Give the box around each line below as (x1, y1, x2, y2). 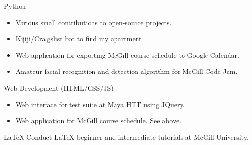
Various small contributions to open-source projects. (15, 17, 172, 27)
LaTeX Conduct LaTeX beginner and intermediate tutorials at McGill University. (4, 131, 249, 142)
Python (4, 1, 26, 11)
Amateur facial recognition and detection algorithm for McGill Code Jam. (15, 66, 238, 76)
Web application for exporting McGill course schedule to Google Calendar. (15, 50, 239, 60)
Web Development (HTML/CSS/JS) (4, 82, 114, 92)
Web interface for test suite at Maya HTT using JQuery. (15, 99, 185, 109)
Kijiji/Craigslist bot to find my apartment (15, 34, 142, 44)
